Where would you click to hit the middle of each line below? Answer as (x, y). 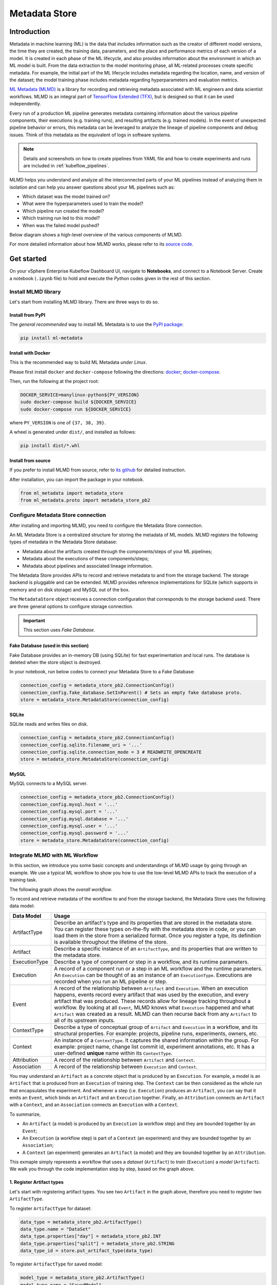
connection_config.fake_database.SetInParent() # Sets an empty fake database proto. (131, 692)
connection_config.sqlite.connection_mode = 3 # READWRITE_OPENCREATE (111, 752)
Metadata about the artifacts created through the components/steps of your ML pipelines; (117, 551)
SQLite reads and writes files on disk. (49, 724)
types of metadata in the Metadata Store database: (63, 542)
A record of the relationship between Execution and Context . (126, 1067)
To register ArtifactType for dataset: (51, 1208)
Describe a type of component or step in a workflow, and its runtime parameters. (152, 962)
